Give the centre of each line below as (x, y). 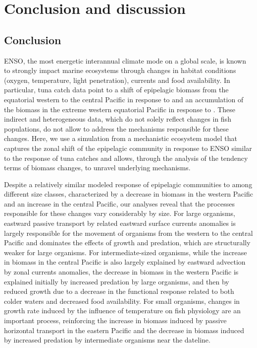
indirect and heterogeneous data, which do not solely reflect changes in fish (118, 119)
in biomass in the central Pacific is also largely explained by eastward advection (125, 262)
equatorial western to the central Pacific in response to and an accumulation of (124, 99)
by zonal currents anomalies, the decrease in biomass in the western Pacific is (121, 272)
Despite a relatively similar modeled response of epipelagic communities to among (128, 184)
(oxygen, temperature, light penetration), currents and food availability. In (117, 80)
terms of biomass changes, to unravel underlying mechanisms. (97, 168)
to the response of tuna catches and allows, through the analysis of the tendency (126, 158)
